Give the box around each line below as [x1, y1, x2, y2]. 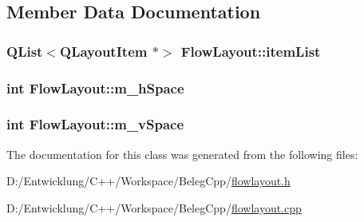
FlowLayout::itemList [180, 41, 321, 61]
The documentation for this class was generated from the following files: [6, 145, 358, 162]
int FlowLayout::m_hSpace [6, 77, 184, 97]
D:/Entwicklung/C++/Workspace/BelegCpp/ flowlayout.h [6, 172, 291, 189]
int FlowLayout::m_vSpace [6, 114, 184, 134]
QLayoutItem [60, 41, 148, 61]
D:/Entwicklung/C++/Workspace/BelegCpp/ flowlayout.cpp [6, 199, 302, 216]
